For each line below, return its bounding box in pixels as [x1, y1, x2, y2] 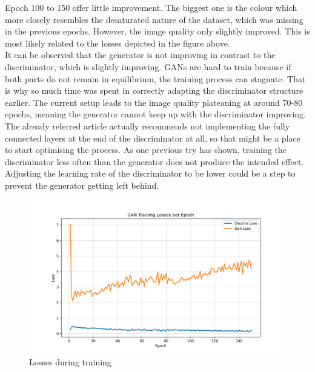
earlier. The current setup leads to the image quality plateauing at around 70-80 [5, 96, 303, 108]
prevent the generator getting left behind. [5, 178, 159, 191]
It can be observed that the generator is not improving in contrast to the [5, 48, 276, 61]
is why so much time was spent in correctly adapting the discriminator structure [5, 84, 303, 97]
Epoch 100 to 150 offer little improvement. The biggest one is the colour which [5, 1, 297, 13]
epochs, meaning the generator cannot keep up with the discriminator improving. [5, 108, 306, 120]
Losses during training [29, 356, 111, 368]
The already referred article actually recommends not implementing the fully [5, 119, 290, 132]
